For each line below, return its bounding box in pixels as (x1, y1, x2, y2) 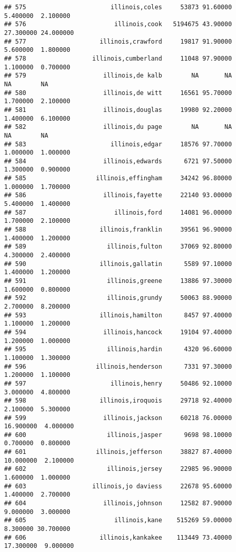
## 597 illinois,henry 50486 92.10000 (4, 379, 232, 387)
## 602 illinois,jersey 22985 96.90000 (4, 465, 232, 473)
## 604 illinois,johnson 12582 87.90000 (4, 500, 232, 507)
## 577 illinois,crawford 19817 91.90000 (4, 37, 232, 45)
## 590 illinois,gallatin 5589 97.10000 (4, 260, 232, 268)
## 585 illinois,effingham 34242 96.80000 (4, 175, 232, 182)
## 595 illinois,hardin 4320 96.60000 (4, 346, 232, 353)
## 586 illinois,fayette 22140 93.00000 (4, 192, 232, 199)
